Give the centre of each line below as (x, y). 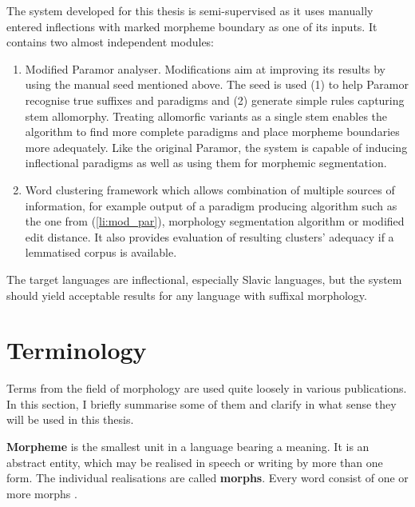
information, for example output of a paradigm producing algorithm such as (211, 205)
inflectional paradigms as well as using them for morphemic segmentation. (206, 163)
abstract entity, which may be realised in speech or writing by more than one (195, 462)
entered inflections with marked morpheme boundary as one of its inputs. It (192, 26)
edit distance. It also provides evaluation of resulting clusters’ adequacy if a (209, 236)
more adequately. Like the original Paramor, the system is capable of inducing (216, 147)
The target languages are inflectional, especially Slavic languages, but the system (204, 279)
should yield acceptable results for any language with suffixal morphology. (187, 295)
